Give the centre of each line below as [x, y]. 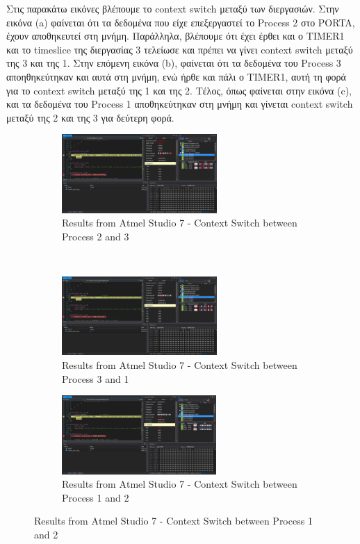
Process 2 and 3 [96, 236]
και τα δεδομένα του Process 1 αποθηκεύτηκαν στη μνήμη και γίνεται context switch [180, 104]
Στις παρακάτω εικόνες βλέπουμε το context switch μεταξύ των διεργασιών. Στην [173, 8]
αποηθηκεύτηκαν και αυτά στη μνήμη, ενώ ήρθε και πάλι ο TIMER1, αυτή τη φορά [176, 76]
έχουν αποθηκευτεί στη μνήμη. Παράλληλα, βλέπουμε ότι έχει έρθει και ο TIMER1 [175, 36]
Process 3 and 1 [96, 378]
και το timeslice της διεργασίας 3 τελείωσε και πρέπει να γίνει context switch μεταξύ [180, 49]
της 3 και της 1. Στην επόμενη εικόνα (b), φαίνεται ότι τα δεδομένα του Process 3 [174, 63]
